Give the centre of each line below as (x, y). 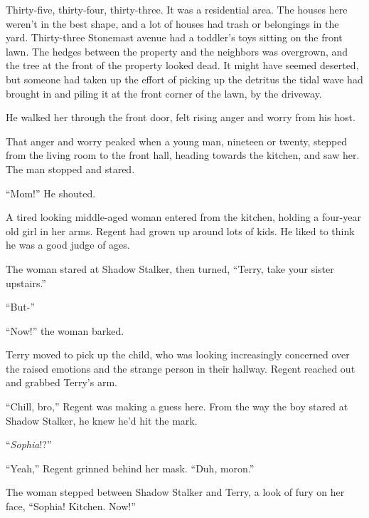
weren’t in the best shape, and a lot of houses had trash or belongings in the (172, 23)
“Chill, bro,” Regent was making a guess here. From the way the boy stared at (177, 406)
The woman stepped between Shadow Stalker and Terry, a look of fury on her (175, 492)
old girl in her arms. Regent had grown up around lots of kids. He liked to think (180, 230)
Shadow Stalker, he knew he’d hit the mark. (102, 420)
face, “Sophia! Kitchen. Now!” (71, 506)
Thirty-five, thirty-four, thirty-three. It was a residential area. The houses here (177, 9)
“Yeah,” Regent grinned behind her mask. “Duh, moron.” (130, 468)
